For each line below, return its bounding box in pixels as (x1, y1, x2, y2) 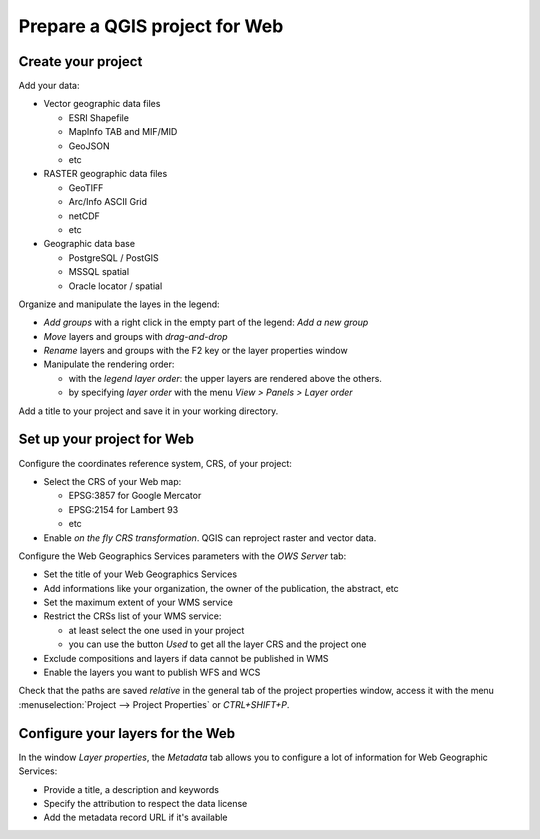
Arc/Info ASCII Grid (68, 196, 148, 208)
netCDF (68, 210, 100, 222)
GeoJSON (68, 140, 110, 152)
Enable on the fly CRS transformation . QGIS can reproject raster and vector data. (43, 531, 377, 544)
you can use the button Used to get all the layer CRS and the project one (68, 638, 367, 650)
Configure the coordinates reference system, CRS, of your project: (18, 457, 292, 469)
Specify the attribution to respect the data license (43, 797, 248, 809)
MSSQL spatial (68, 266, 130, 278)
